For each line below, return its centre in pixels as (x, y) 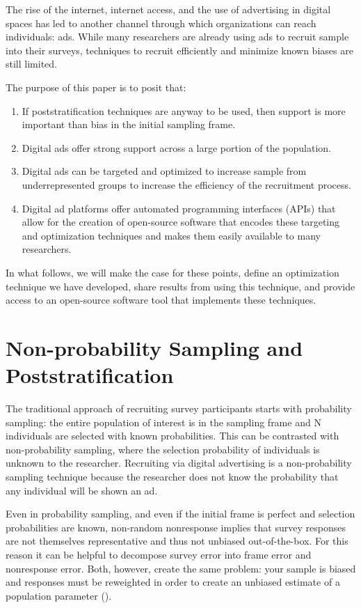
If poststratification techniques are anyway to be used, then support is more (184, 110)
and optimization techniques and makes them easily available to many (171, 235)
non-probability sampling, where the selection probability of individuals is (163, 449)
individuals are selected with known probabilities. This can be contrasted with (173, 436)
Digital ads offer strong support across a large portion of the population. (176, 147)
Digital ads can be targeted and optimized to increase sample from (164, 171)
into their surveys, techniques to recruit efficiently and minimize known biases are (179, 50)
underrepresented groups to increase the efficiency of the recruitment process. (186, 184)
